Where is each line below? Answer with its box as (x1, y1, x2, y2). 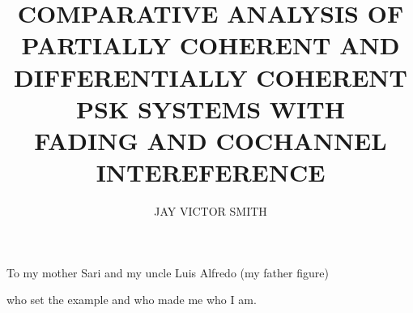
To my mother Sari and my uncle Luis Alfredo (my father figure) (6, 264, 329, 281)
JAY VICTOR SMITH (154, 203, 267, 220)
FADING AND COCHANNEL (34, 123, 387, 156)
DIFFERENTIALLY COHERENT (14, 60, 407, 93)
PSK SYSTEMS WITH (76, 92, 345, 125)
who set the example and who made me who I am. (6, 291, 257, 308)
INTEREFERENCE (96, 156, 326, 189)
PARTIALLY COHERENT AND (21, 28, 400, 62)
